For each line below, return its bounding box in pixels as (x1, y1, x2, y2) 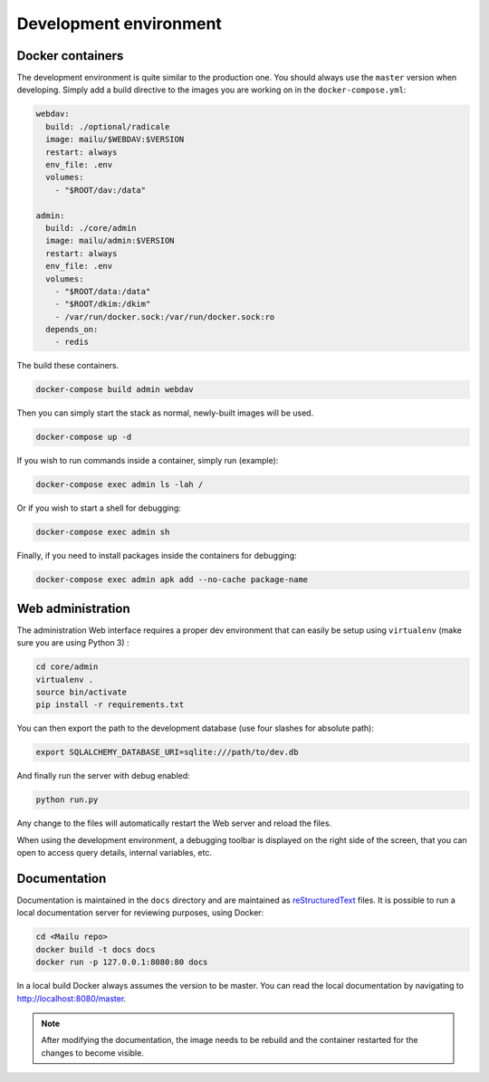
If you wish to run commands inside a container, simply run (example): (16, 455, 279, 466)
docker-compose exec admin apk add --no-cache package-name (35, 575, 309, 585)
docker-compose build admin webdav (35, 385, 194, 395)
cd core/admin (35, 662, 99, 672)
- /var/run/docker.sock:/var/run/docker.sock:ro (54, 311, 275, 321)
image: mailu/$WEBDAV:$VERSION (45, 134, 185, 145)
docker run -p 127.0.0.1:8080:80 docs (35, 957, 208, 968)
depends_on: (45, 324, 99, 335)
